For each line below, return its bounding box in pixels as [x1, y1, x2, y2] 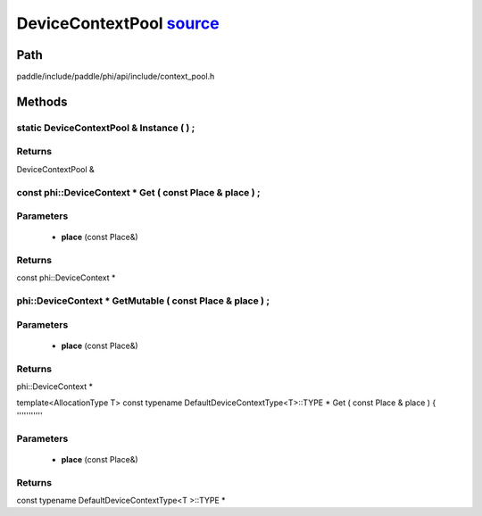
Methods [16, 94, 68, 109]
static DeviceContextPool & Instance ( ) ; [16, 121, 195, 134]
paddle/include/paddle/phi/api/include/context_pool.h [16, 71, 215, 82]
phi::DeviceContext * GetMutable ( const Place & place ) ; [16, 295, 270, 307]
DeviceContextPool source [16, 13, 220, 33]
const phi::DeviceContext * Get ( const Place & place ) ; [16, 186, 261, 198]
